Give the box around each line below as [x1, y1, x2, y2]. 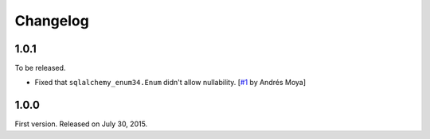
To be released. [14, 64, 66, 73]
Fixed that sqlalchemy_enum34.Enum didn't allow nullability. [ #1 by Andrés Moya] [34, 78, 307, 87]
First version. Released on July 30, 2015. [14, 119, 148, 129]
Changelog [14, 12, 89, 29]
